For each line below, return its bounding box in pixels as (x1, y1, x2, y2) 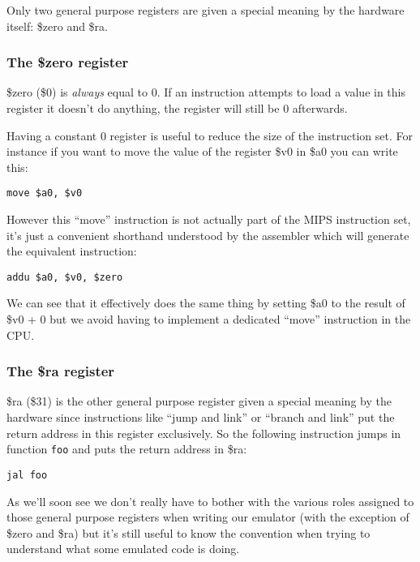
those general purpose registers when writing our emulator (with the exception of (6, 508, 409, 526)
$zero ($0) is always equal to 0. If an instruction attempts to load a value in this (6, 84, 405, 101)
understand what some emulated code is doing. (6, 540, 240, 557)
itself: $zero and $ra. (6, 17, 108, 34)
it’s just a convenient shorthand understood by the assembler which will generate (6, 226, 409, 243)
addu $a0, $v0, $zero (6, 271, 123, 283)
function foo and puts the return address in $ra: (6, 440, 247, 457)
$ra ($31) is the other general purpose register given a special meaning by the (6, 393, 392, 410)
